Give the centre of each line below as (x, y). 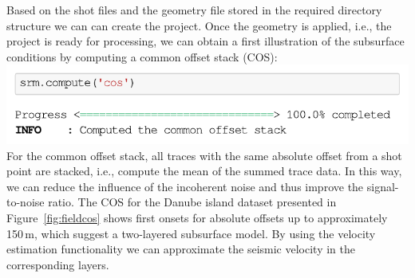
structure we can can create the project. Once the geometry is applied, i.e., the (199, 25)
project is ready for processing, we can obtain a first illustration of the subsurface (206, 41)
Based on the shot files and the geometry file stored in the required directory (194, 10)
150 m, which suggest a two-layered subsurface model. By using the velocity (191, 233)
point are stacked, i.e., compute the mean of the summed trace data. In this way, (204, 171)
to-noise (26, 202)
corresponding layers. (58, 264)
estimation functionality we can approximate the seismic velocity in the (181, 249)
